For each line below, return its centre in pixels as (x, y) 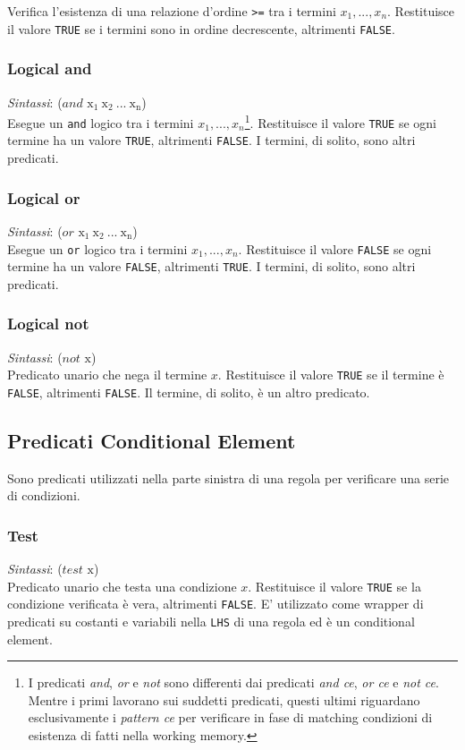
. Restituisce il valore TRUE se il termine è (331, 375)
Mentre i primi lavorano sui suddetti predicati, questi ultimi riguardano (224, 699)
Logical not (48, 324)
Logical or (44, 197)
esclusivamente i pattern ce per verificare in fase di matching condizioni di (230, 717)
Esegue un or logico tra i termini (97, 248)
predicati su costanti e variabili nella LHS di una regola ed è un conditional (211, 622)
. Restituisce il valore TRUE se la (334, 586)
